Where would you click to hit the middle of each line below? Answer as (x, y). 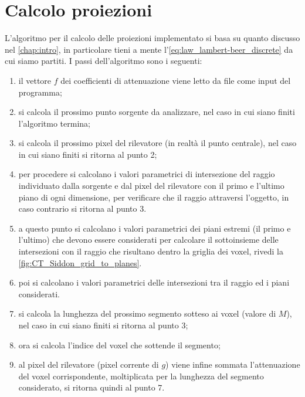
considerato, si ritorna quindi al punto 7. (91, 387)
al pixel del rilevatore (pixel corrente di (89, 364)
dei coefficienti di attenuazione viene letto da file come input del (176, 80)
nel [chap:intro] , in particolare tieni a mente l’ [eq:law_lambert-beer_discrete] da (149, 49)
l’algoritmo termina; (55, 123)
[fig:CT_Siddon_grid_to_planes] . (80, 262)
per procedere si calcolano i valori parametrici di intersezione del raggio (147, 174)
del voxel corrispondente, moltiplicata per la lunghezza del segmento (141, 376)
